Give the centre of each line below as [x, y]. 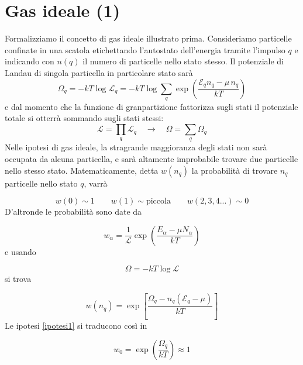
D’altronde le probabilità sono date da [73, 211]
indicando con [30, 61]
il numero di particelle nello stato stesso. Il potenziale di [183, 61]
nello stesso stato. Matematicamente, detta [82, 170]
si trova [18, 279]
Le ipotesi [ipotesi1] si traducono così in [76, 325]
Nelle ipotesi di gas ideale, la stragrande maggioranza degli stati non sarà [136, 147]
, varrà [96, 183]
